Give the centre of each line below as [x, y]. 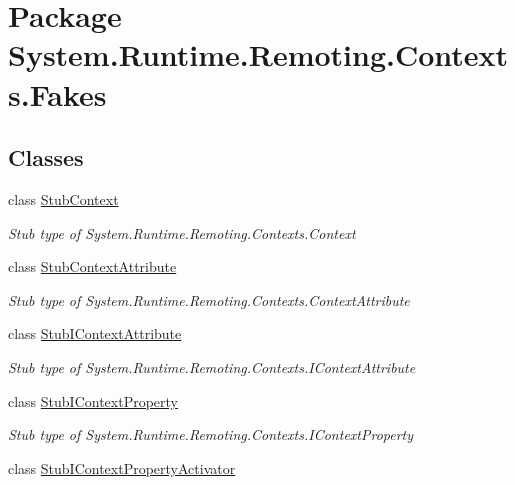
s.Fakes [57, 93]
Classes [46, 157]
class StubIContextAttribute [95, 333]
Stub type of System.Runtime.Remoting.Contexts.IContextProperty [211, 434]
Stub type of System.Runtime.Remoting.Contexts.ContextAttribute [209, 299]
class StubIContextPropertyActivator [122, 467]
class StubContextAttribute [92, 266]
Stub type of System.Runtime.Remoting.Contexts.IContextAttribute [212, 366]
